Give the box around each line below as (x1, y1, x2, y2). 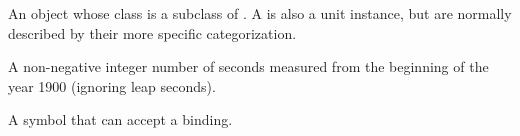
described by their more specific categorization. (8, 22, 297, 43)
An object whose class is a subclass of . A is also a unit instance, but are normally (8, 3, 512, 23)
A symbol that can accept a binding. (8, 109, 233, 130)
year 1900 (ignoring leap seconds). (8, 75, 216, 96)
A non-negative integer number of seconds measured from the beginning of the (8, 56, 489, 77)
